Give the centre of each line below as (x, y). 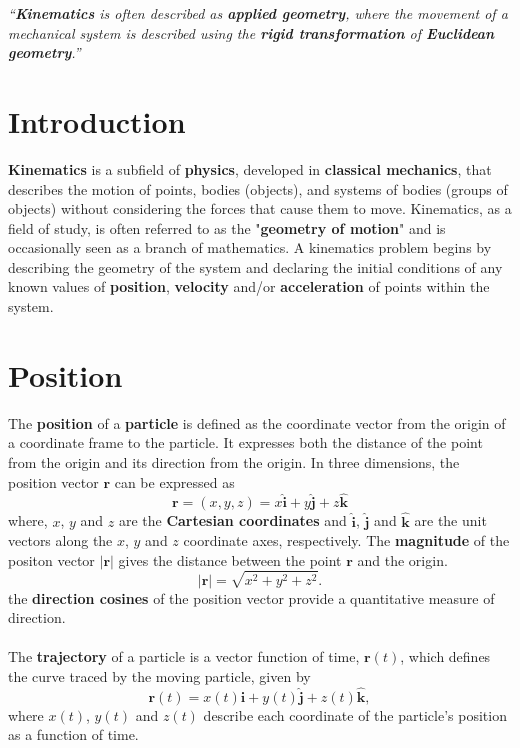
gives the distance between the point (230, 559)
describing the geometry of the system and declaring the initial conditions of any (255, 266)
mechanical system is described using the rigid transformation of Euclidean (251, 32)
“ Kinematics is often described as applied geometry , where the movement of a (258, 13)
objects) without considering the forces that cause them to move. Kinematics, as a (260, 208)
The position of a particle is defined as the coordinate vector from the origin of (257, 422)
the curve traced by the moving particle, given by (159, 675)
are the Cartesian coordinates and (232, 520)
